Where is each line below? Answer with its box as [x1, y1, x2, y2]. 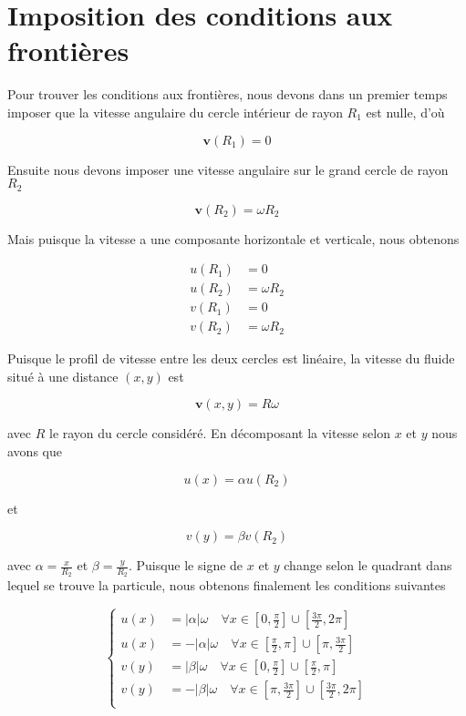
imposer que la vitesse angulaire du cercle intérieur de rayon [7, 102, 343, 121]
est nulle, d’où [366, 102, 445, 121]
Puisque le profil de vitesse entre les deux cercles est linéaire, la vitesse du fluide [7, 349, 455, 368]
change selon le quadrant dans [284, 556, 452, 575]
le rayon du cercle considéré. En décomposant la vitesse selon [49, 424, 390, 443]
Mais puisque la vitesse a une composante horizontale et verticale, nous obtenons [7, 229, 460, 248]
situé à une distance [7, 366, 119, 385]
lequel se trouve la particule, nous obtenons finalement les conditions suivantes [7, 576, 446, 595]
